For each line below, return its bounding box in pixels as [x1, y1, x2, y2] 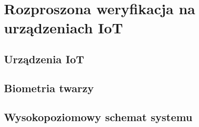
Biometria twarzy [4, 80, 94, 95]
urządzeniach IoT [4, 18, 123, 38]
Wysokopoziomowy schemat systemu [4, 109, 193, 124]
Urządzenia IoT [4, 51, 85, 66]
